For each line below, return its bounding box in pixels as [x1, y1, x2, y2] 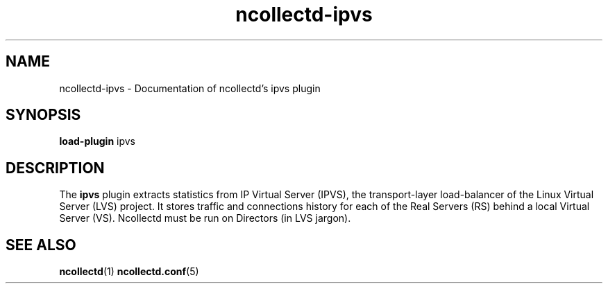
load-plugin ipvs [59, 135, 135, 148]
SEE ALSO [6, 236, 76, 254]
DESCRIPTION [6, 159, 105, 177]
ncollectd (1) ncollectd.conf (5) [59, 265, 199, 278]
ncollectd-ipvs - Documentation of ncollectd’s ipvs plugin [59, 82, 321, 94]
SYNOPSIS [6, 106, 81, 124]
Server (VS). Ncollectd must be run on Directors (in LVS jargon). [59, 212, 351, 225]
